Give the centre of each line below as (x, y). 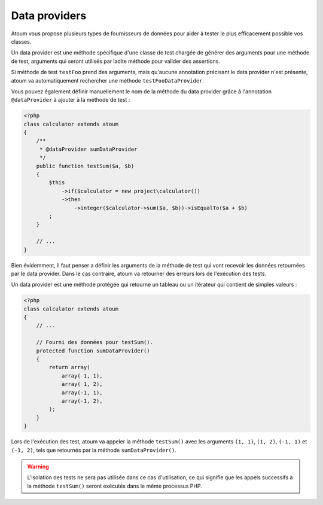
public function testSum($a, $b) (85, 166)
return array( (69, 367)
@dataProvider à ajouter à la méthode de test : (71, 100)
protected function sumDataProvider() (93, 351)
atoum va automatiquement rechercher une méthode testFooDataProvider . (108, 80)
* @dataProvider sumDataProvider (88, 149)
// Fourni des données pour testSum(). (95, 342)
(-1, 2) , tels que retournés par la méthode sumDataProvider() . (94, 450)
